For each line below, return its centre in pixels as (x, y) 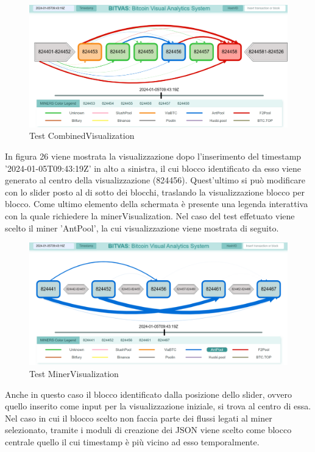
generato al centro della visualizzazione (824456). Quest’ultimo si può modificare (155, 180)
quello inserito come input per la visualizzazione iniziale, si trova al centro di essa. (158, 406)
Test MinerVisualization (74, 373)
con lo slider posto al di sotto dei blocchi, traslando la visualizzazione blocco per (155, 192)
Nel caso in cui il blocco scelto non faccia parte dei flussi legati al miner (139, 418)
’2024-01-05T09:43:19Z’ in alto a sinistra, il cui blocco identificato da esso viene (153, 168)
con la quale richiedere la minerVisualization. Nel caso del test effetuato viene (150, 215)
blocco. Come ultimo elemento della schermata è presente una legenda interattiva (157, 204)
